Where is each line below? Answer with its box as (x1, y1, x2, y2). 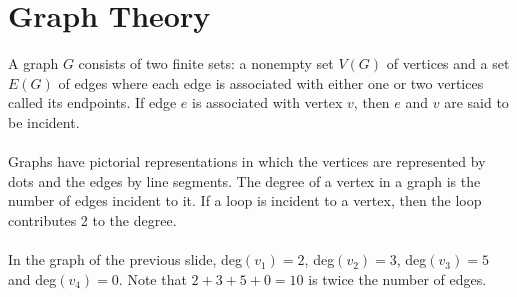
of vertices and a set (386, 53, 510, 74)
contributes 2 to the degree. (8, 209, 177, 230)
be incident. (8, 111, 80, 132)
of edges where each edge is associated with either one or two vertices (58, 72, 484, 93)
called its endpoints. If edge (8, 92, 177, 113)
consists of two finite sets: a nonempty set (78, 53, 334, 74)
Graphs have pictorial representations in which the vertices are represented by (8, 151, 486, 172)
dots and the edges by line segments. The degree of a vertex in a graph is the (8, 170, 481, 191)
